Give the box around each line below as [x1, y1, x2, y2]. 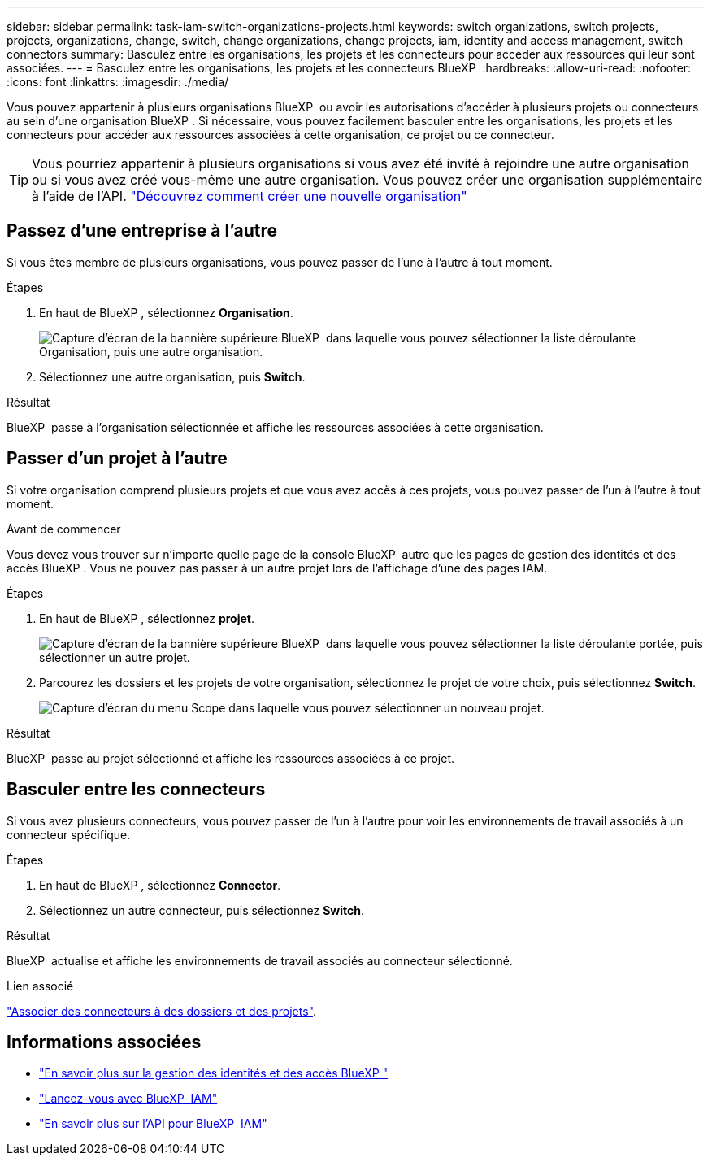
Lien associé [7, 978, 74, 993]
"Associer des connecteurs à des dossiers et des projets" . [7, 1003, 316, 1018]
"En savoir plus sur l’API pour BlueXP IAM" [39, 1116, 267, 1131]
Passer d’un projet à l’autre [7, 448, 228, 469]
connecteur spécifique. [7, 827, 131, 842]
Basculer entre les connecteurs [7, 779, 266, 800]
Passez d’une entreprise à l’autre [7, 220, 278, 242]
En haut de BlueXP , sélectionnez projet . [39, 611, 254, 625]
